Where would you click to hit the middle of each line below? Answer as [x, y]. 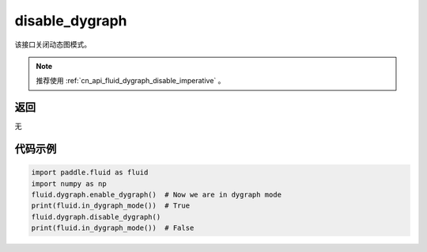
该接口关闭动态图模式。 [53, 44]
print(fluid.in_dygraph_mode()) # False [113, 228]
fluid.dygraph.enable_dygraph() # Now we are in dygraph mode [157, 195]
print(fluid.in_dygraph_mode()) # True [110, 206]
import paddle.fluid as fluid [90, 173]
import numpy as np [69, 183]
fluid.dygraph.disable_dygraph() [96, 217]
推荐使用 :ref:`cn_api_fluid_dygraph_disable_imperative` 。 [130, 81]
